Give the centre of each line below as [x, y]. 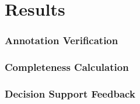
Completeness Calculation [67, 67]
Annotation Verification [62, 40]
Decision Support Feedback [70, 93]
